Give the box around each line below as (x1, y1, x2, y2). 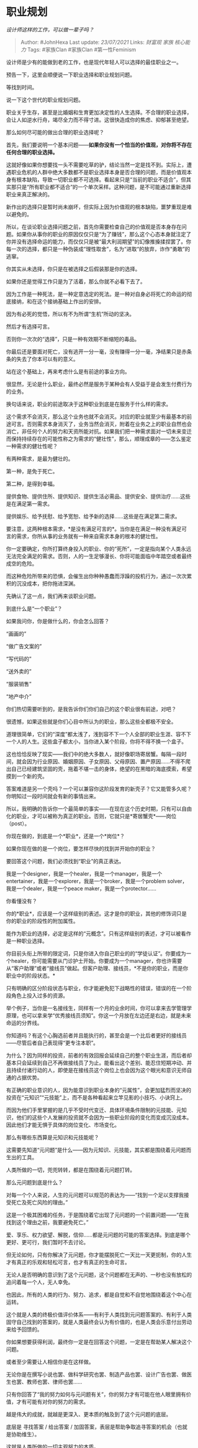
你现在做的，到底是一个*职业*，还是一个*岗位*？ (6, 832, 126, 839)
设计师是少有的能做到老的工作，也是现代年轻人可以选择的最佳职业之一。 (6, 58, 181, 66)
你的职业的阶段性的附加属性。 (6, 917, 78, 925)
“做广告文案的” (6, 642, 42, 650)
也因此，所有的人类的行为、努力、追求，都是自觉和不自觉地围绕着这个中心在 (6, 1291, 192, 1298)
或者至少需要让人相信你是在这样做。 (6, 1358, 94, 1365)
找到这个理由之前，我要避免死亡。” (6, 1218, 89, 1226)
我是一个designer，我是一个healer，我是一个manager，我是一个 (6, 870, 163, 877)
